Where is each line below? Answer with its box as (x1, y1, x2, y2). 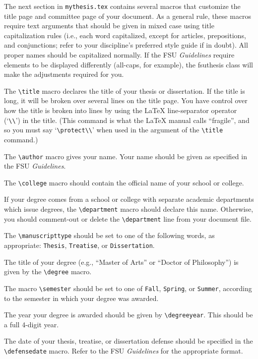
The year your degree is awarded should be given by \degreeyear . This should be (4, 309, 253, 320)
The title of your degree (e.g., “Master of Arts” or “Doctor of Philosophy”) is (4, 256, 239, 267)
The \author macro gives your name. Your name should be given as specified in (4, 151, 247, 161)
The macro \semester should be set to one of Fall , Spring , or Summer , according (4, 283, 252, 293)
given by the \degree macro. (4, 266, 92, 277)
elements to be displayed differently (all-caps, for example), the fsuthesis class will (4, 59, 253, 69)
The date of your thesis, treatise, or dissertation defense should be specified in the (4, 336, 253, 346)
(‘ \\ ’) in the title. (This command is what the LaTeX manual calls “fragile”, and (4, 115, 250, 125)
